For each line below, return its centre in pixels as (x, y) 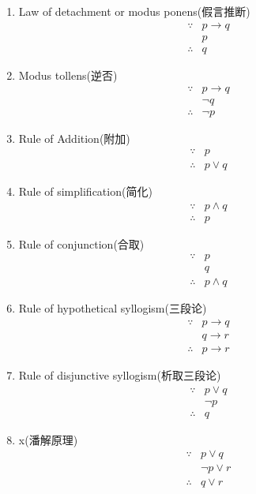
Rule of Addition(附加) (74, 138)
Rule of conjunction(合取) (81, 243)
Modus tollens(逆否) (68, 75)
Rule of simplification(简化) (85, 191)
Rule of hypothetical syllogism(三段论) (113, 308)
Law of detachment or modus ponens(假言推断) (134, 11)
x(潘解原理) (48, 439)
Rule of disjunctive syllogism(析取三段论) (120, 375)
